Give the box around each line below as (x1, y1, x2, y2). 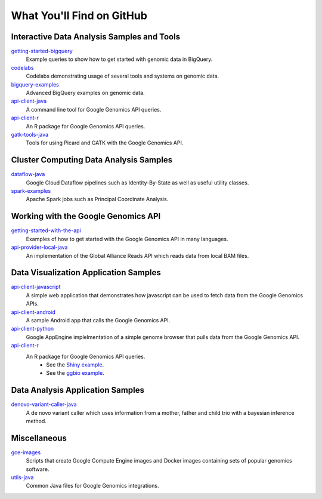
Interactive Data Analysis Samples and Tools (11, 32, 181, 42)
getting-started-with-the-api (11, 227, 82, 234)
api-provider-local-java (11, 244, 68, 251)
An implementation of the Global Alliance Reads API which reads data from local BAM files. (26, 252, 249, 259)
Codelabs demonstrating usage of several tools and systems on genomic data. (26, 72, 219, 80)
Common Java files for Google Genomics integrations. (26, 482, 159, 489)
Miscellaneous (11, 433, 67, 443)
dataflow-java (11, 171, 45, 178)
